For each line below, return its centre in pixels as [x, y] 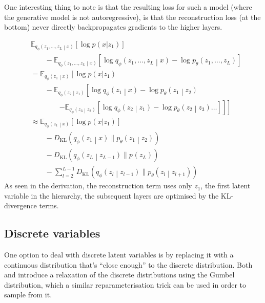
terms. [49, 205]
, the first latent [226, 186]
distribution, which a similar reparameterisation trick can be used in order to [125, 284]
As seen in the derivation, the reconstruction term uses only [98, 186]
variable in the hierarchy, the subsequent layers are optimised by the [111, 195]
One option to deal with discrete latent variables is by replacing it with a [119, 255]
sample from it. [28, 295]
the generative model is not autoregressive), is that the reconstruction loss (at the [132, 17]
